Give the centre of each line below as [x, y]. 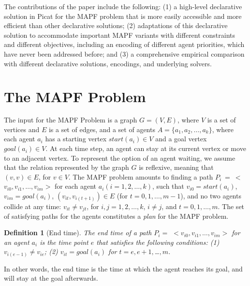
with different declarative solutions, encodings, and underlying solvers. [108, 63]
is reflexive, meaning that [176, 167]
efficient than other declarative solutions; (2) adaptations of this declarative [116, 25]
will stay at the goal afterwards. [51, 278]
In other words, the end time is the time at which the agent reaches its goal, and [123, 268]
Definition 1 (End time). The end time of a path [78, 233]
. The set [231, 206]
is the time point [64, 242]
